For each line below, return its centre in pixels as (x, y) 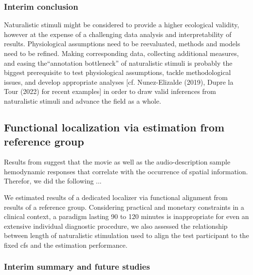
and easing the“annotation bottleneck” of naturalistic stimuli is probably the (118, 63)
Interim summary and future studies (77, 266)
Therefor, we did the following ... (53, 181)
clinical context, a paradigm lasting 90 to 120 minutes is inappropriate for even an (126, 216)
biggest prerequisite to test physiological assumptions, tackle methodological (117, 72)
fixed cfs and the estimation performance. (66, 245)
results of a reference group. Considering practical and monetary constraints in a (124, 207)
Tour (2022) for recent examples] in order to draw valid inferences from (110, 91)
